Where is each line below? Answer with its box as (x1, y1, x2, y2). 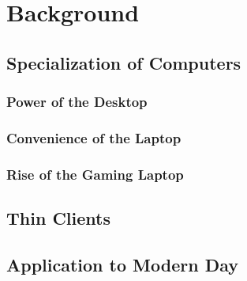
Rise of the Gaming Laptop (6, 164, 184, 184)
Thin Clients (6, 206, 110, 230)
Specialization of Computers (6, 50, 241, 74)
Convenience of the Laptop (6, 127, 182, 147)
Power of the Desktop (6, 92, 148, 112)
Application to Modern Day (6, 252, 238, 276)
